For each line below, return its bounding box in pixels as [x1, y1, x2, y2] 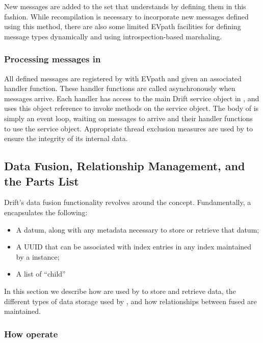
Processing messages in [4, 53, 101, 65]
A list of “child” [16, 268, 66, 279]
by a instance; [16, 251, 60, 262]
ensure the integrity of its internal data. [4, 133, 128, 144]
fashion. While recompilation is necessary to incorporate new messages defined [4, 11, 249, 21]
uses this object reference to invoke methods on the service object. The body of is [4, 103, 259, 113]
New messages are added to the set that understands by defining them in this [4, 1, 246, 11]
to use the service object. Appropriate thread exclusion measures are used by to [4, 123, 253, 133]
